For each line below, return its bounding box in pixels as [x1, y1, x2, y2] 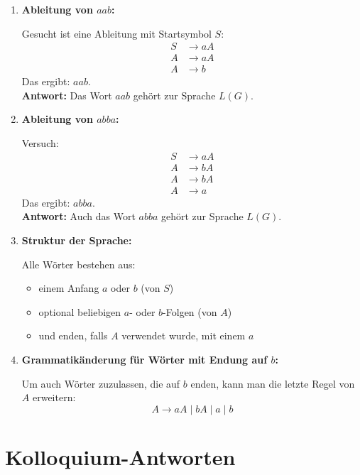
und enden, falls [38, 328, 108, 343]
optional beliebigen [38, 304, 121, 319]
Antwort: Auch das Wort [21, 209, 136, 224]
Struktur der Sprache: [21, 232, 132, 247]
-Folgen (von [163, 304, 217, 319]
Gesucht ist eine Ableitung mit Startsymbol [21, 26, 212, 40]
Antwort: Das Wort [21, 87, 112, 102]
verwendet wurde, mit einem [121, 328, 246, 343]
